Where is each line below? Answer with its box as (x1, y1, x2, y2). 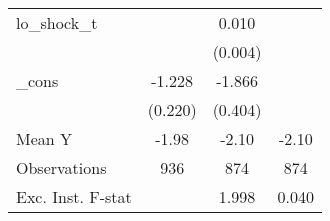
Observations (16, 156, 107, 179)
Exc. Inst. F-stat (16, 185, 132, 208)
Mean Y (16, 127, 73, 150)
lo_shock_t (16, 11, 98, 34)
